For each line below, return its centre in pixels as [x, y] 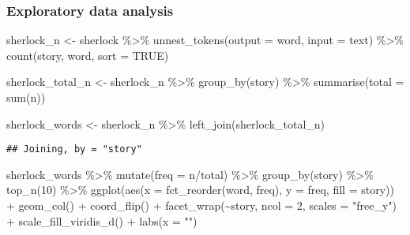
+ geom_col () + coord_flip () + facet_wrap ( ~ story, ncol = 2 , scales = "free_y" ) [202, 205]
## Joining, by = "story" [74, 149]
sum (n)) [26, 97]
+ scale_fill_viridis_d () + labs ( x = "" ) [102, 220]
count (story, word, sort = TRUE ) [88, 55]
